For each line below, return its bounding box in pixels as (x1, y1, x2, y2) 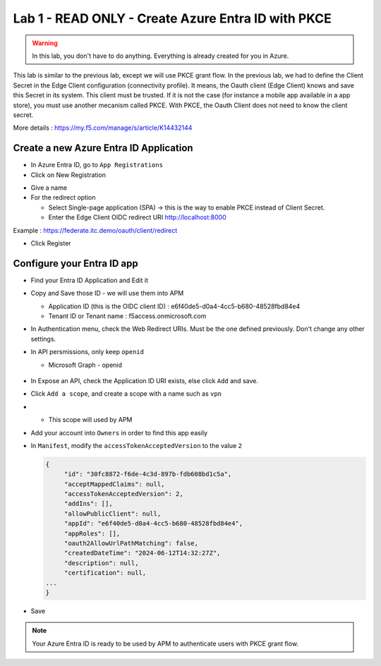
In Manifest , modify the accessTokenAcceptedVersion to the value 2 (30, 441, 243, 449)
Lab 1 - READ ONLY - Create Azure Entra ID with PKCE (13, 11, 332, 26)
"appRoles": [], (64, 529, 121, 538)
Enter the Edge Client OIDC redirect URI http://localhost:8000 (48, 213, 226, 222)
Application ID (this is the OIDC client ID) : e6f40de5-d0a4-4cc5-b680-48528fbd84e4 (48, 302, 301, 310)
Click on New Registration (30, 170, 106, 179)
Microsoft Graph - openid (48, 361, 123, 369)
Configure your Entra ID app (13, 258, 138, 270)
